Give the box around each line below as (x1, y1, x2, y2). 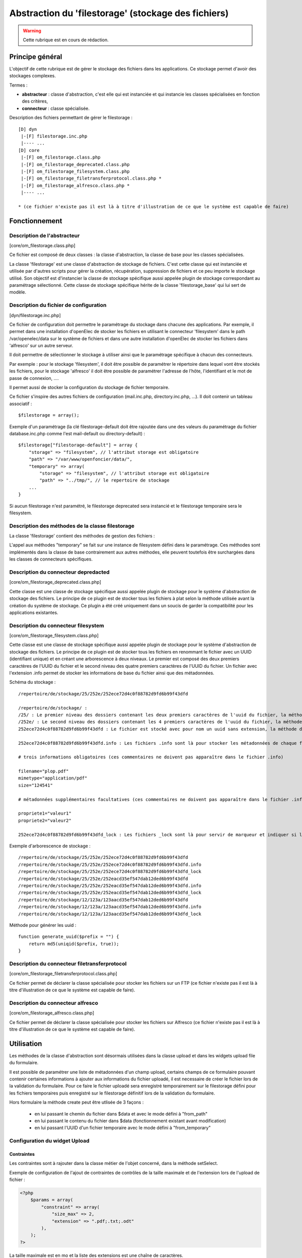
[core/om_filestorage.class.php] (9, 243, 75, 249)
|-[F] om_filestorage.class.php (21, 154, 101, 161)
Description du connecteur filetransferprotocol (9, 960, 127, 967)
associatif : (9, 401, 32, 407)
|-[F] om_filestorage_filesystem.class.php (21, 169, 130, 174)
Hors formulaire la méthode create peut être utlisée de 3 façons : (9, 1099, 144, 1106)
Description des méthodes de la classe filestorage (9, 522, 134, 529)
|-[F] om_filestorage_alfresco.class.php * (21, 183, 130, 188)
